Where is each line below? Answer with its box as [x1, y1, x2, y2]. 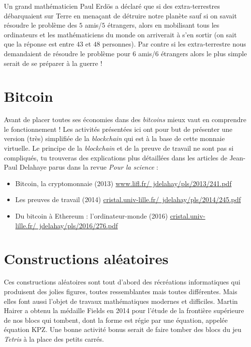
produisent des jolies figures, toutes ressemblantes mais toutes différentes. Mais [4, 286, 237, 296]
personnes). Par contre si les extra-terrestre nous [102, 39, 246, 49]
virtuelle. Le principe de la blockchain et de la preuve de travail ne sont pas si [4, 143, 234, 153]
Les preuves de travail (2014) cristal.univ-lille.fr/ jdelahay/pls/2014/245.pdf [15, 194, 241, 205]
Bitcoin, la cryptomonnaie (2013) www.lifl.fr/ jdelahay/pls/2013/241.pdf [15, 178, 232, 188]
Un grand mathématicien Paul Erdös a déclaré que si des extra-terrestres [4, 1, 220, 11]
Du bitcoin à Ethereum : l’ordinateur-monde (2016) [15, 211, 168, 221]
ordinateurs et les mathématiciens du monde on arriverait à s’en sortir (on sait [4, 29, 237, 39]
